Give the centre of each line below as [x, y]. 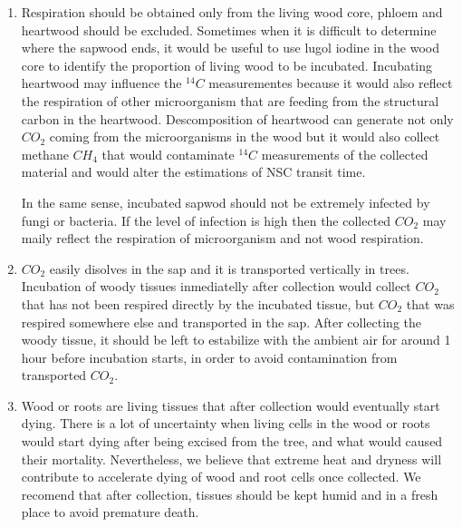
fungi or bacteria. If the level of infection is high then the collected [206, 220]
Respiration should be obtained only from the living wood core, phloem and [232, 12]
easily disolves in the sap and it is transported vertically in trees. [229, 268]
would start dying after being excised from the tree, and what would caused [232, 441]
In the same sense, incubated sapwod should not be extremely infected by [226, 202]
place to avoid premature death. [110, 512]
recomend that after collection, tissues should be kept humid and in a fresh [230, 494]
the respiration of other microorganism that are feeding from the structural [230, 100]
